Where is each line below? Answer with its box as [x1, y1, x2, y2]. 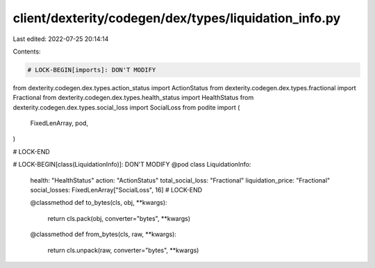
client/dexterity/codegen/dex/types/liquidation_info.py [12, 10, 341, 26]
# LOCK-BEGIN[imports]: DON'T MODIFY [27, 66, 156, 74]
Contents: [12, 47, 41, 56]
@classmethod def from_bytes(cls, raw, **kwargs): [30, 230, 177, 239]
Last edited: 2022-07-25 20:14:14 [12, 35, 109, 43]
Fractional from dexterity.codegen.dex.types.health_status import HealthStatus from [12, 94, 254, 102]
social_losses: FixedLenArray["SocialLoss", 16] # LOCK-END [30, 186, 203, 194]
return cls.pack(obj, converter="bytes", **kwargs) [47, 214, 191, 222]
